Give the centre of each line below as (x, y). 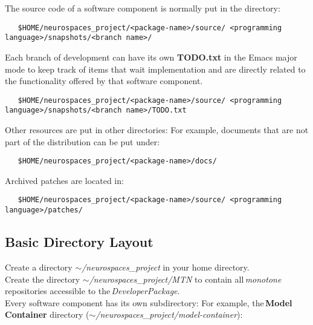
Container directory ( (47, 314)
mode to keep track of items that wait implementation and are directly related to (155, 69)
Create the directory (43, 279)
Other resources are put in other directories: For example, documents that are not (157, 130)
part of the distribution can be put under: (82, 141)
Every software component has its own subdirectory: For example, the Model (149, 302)
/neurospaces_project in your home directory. (166, 267)
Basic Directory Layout (79, 242)
